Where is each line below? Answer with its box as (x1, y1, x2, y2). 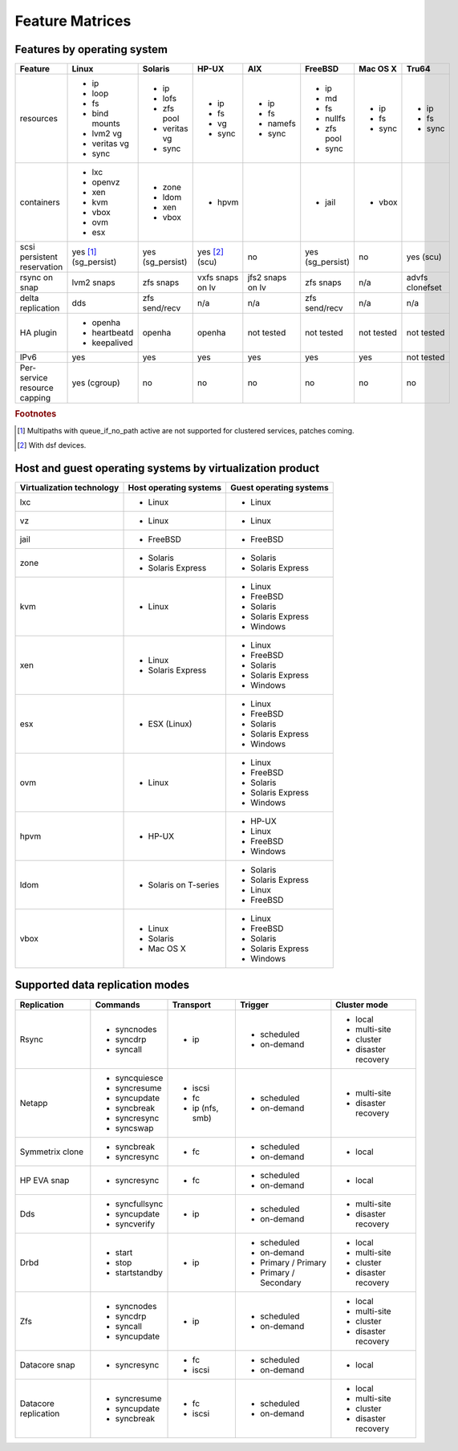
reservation (19, 262, 63, 273)
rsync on (19, 272, 54, 283)
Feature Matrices (14, 12, 132, 30)
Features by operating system (14, 43, 168, 56)
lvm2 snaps (71, 277, 116, 288)
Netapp (19, 1097, 48, 1108)
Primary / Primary (259, 1257, 326, 1268)
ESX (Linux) (148, 718, 193, 730)
